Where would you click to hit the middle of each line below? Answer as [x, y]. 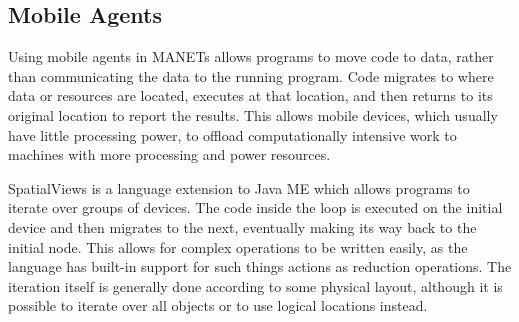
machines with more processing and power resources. [169, 154]
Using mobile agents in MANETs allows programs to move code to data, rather [251, 56]
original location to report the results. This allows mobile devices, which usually [253, 114]
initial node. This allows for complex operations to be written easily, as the [238, 246]
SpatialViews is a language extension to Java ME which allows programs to [239, 187]
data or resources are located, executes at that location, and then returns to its [250, 95]
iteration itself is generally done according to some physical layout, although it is [255, 285]
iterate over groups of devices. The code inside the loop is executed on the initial [255, 207]
